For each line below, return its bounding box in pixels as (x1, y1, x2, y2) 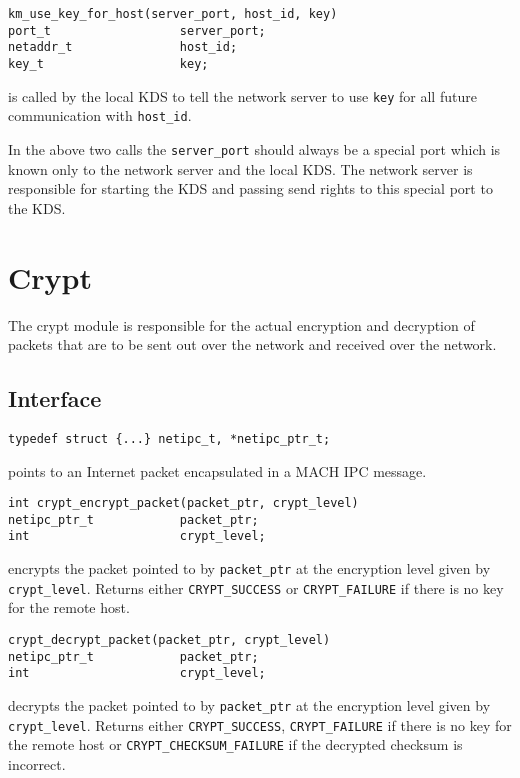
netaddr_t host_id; (8, 40, 238, 55)
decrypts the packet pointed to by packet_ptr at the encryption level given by (8, 694, 491, 715)
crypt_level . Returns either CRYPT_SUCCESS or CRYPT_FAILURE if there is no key (8, 577, 504, 598)
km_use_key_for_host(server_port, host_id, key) (8, 7, 338, 21)
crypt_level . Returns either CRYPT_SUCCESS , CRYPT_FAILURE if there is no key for (8, 714, 512, 735)
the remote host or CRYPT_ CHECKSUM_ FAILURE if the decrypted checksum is (8, 734, 463, 755)
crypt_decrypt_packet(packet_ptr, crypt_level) (8, 633, 331, 648)
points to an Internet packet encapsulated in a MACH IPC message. (8, 460, 427, 481)
